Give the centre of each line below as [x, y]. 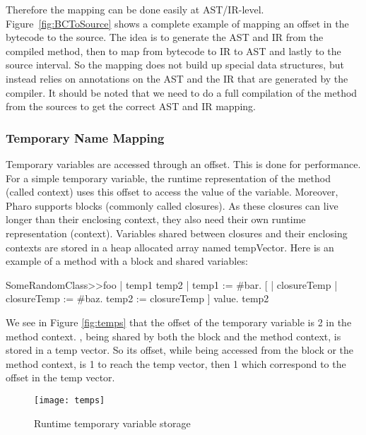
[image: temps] [70, 400]
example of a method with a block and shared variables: [127, 261]
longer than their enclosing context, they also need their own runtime [156, 219]
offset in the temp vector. [60, 377]
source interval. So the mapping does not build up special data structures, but [175, 65]
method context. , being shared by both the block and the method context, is [173, 336]
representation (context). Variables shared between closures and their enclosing [177, 233]
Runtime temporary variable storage [112, 423]
